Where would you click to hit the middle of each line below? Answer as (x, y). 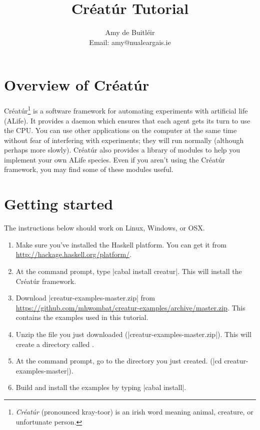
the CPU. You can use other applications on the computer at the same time (120, 130)
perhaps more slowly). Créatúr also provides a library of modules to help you (122, 150)
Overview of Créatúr (77, 85)
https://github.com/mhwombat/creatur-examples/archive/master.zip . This (130, 307)
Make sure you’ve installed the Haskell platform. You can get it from (121, 244)
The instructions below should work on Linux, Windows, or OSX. (104, 228)
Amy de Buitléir (130, 32)
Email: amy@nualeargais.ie (130, 42)
